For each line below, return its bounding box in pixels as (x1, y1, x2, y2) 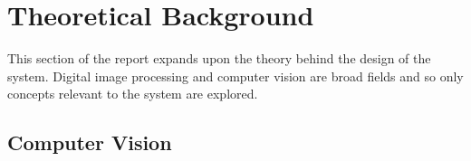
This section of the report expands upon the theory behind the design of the (7, 49, 431, 68)
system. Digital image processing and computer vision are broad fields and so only (7, 66, 464, 85)
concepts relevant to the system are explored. (7, 84, 258, 103)
